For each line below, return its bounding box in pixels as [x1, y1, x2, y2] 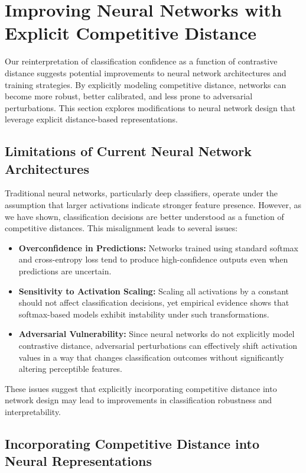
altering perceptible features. [18, 362, 123, 375]
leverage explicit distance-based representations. [5, 113, 178, 125]
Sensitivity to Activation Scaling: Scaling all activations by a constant [18, 284, 289, 297]
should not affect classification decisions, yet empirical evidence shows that [18, 296, 289, 309]
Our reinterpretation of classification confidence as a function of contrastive [5, 55, 278, 67]
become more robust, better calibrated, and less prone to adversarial [5, 90, 253, 102]
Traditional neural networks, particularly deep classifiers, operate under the [5, 187, 278, 199]
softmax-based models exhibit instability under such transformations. [18, 307, 269, 320]
